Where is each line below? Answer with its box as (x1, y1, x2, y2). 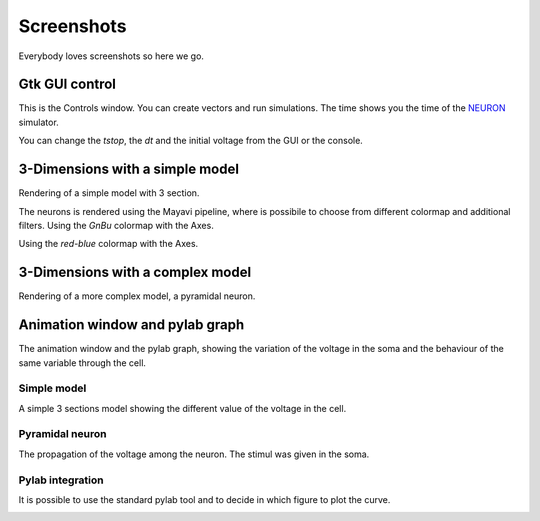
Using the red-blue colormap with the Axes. (18, 238, 199, 250)
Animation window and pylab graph (18, 316, 245, 334)
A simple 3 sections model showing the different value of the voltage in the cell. (18, 402, 347, 414)
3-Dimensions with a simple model (18, 161, 240, 178)
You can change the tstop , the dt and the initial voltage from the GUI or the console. (18, 135, 364, 147)
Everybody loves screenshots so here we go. (18, 50, 205, 62)
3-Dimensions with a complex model (18, 264, 252, 281)
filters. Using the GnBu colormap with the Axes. (18, 219, 214, 231)
